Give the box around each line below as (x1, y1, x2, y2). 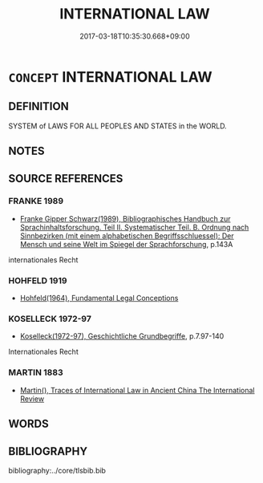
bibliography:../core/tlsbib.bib (8, 465, 107, 475)
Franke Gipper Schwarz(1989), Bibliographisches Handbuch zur (19, 213, 231, 223)
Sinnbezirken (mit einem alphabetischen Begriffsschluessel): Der (19, 230, 234, 241)
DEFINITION (8, 99, 70, 113)
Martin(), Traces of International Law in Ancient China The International (19, 385, 255, 395)
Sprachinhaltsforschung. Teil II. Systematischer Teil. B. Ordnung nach (19, 222, 249, 232)
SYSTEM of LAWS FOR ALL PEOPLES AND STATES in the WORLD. (8, 121, 227, 131)
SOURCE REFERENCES (8, 172, 123, 185)
